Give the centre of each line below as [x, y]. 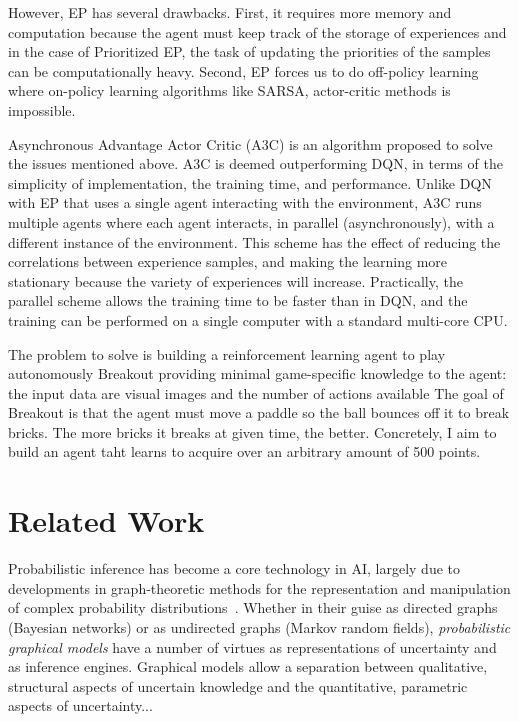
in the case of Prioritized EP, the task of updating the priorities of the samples [249, 51]
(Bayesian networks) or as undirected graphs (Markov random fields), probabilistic [259, 626]
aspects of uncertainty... [80, 705]
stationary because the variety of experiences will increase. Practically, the [235, 280]
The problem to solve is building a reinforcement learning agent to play [227, 353]
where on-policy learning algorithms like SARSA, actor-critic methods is [229, 90]
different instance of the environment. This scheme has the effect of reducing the [254, 241]
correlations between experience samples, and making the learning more [228, 261]
